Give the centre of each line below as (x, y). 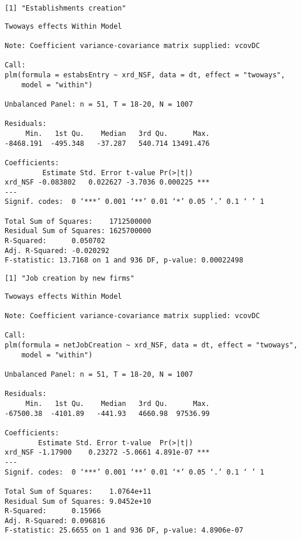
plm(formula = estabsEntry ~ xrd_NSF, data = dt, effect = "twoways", (145, 75)
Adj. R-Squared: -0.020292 (57, 250)
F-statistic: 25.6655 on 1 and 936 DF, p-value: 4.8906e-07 (124, 531)
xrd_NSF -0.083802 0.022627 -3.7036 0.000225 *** (107, 182)
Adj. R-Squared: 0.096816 (55, 521)
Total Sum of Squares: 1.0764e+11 (78, 491)
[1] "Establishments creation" (65, 8)
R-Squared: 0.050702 (55, 241)
